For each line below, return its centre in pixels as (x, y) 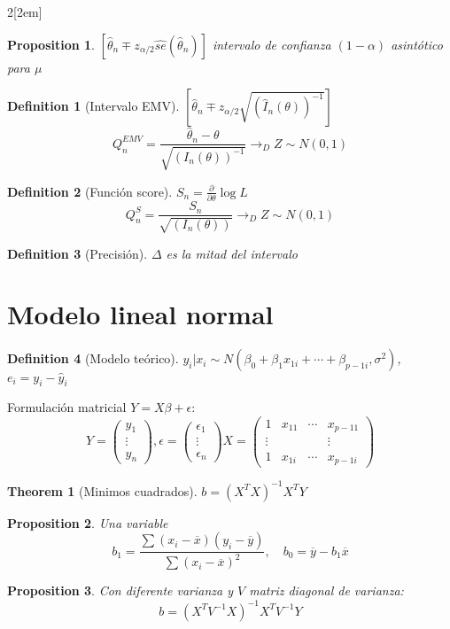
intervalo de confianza (272, 44)
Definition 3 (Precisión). (78, 253)
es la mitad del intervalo (232, 253)
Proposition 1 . (51, 44)
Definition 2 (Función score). (90, 191)
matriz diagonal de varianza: (326, 590)
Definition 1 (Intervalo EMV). (93, 106)
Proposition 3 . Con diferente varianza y (120, 590)
